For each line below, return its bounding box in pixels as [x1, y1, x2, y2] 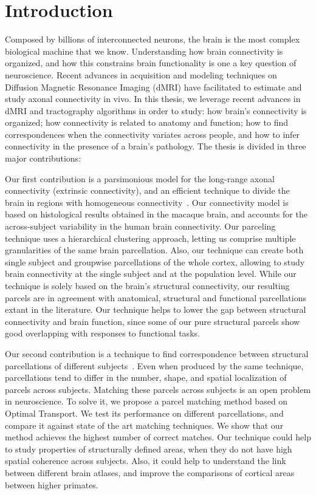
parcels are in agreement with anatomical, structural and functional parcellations [5, 291, 306, 304]
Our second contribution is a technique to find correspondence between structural [5, 347, 309, 360]
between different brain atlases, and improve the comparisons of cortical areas [5, 466, 295, 479]
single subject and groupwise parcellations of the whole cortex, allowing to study [5, 255, 305, 268]
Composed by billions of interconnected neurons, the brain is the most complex [5, 33, 300, 46]
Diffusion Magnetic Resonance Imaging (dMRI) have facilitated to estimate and [5, 80, 302, 93]
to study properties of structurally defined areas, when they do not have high [5, 442, 292, 455]
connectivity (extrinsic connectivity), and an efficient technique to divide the [5, 184, 290, 197]
